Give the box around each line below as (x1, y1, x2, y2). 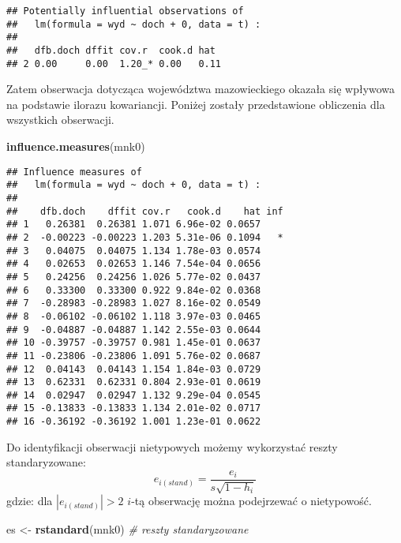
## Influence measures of (6, 166, 142, 178)
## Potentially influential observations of (6, 6, 244, 17)
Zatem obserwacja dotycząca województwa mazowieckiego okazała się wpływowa (6, 81, 395, 97)
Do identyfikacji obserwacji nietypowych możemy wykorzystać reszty (6, 438, 338, 455)
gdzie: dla (6, 492, 53, 509)
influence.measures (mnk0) (6, 138, 145, 155)
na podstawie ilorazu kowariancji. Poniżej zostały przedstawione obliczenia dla (6, 95, 385, 112)
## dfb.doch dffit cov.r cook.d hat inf (6, 205, 283, 217)
